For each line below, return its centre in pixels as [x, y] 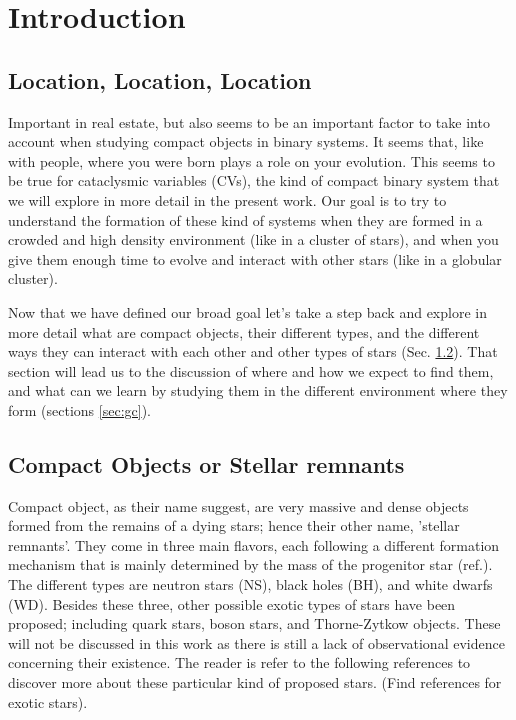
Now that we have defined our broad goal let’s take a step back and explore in [247, 311]
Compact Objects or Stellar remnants [206, 463]
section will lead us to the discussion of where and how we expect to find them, [251, 370]
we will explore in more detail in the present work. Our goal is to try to [227, 199]
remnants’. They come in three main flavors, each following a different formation [254, 544]
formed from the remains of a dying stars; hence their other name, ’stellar [234, 525]
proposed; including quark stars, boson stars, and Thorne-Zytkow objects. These [254, 623]
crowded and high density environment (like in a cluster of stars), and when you [253, 239]
